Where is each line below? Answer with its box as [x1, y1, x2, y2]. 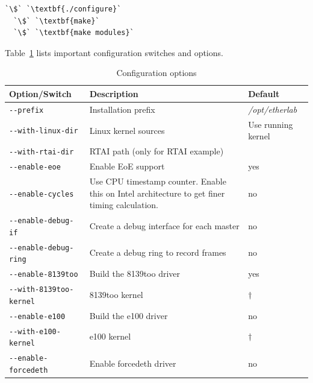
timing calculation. [89, 198, 158, 211]
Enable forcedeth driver [89, 356, 176, 369]
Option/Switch [9, 87, 72, 100]
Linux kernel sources [89, 124, 165, 136]
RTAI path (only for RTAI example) [89, 145, 224, 157]
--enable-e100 [9, 312, 66, 321]
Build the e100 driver [89, 309, 168, 321]
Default [248, 87, 280, 100]
